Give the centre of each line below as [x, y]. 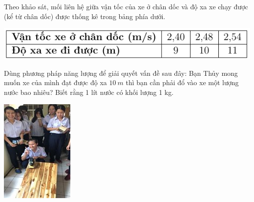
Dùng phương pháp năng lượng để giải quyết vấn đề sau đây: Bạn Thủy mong [121, 73]
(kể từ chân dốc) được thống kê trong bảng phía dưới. [85, 16]
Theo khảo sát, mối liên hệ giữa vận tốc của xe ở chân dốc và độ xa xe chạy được [126, 6]
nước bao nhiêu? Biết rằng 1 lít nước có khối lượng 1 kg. [89, 92]
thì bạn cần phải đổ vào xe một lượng [182, 82]
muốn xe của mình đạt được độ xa [55, 82]
